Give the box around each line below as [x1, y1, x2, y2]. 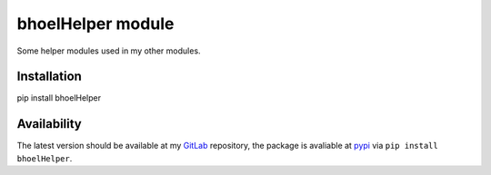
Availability [16, 116, 82, 131]
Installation [16, 69, 82, 84]
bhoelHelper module [16, 14, 175, 34]
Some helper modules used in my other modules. [16, 45, 201, 56]
